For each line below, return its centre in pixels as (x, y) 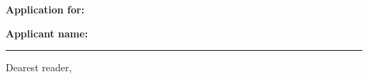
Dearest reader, (39, 67)
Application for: (45, 9)
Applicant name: (47, 33)
